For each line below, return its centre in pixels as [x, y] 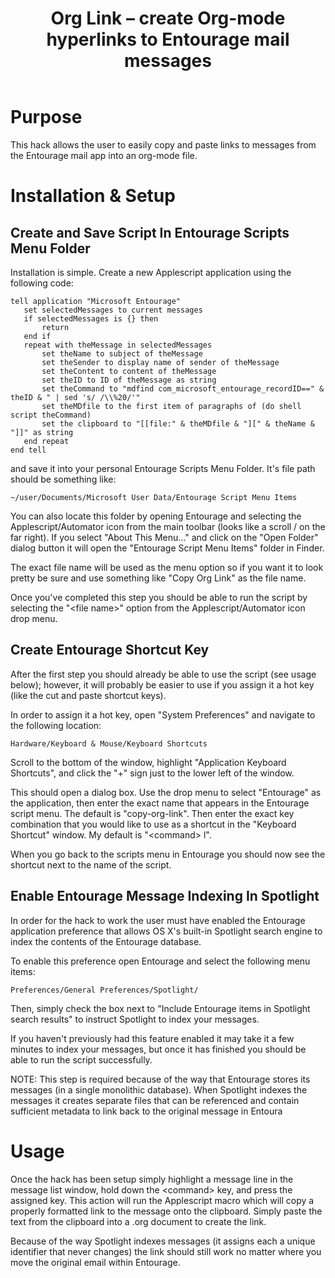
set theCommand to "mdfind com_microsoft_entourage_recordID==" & [183, 388]
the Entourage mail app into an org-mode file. [104, 155]
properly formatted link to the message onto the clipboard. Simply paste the [166, 1211]
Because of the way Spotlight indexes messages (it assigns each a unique [163, 1241]
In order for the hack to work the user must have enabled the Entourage [158, 920]
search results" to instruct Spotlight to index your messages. [135, 1019]
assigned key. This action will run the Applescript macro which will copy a [162, 1200]
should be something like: [63, 479]
